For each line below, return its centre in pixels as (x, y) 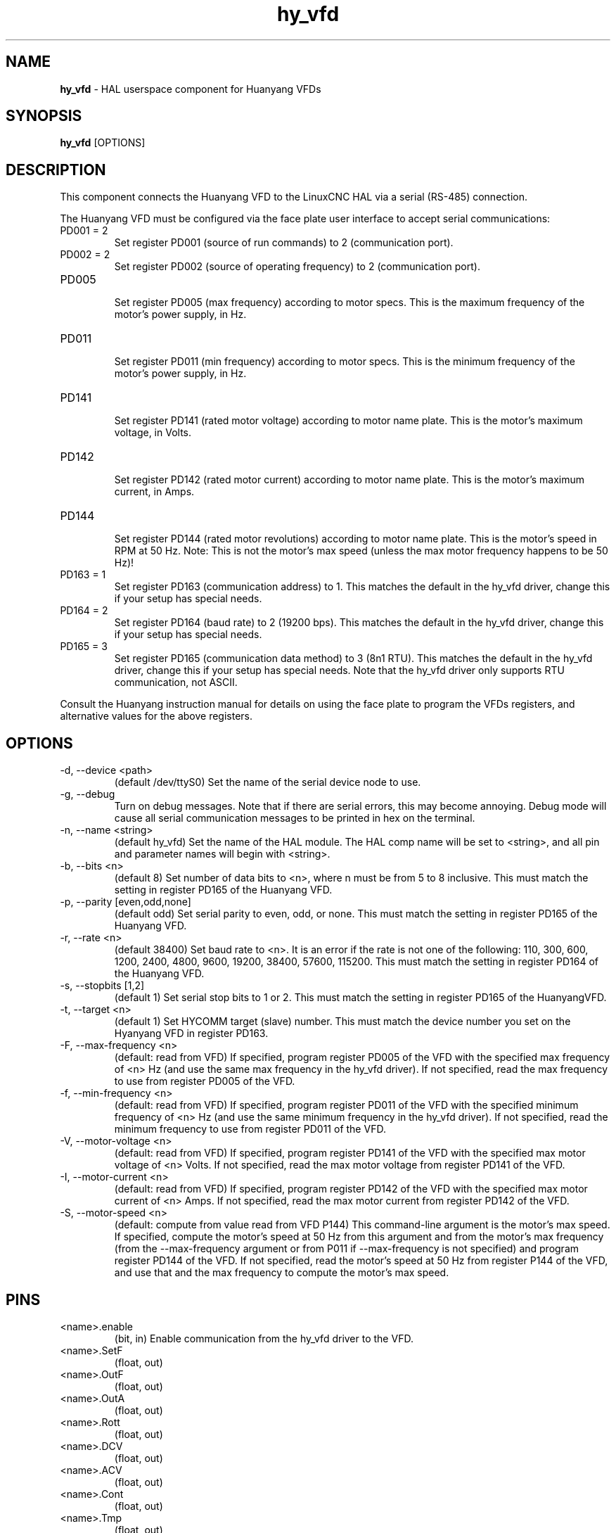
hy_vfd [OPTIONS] (103, 143)
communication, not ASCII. (176, 682)
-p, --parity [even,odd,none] (126, 902)
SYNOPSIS (44, 116)
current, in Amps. (154, 492)
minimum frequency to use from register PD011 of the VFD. (250, 1129)
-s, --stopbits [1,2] (102, 986)
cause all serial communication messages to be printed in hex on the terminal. (295, 818)
